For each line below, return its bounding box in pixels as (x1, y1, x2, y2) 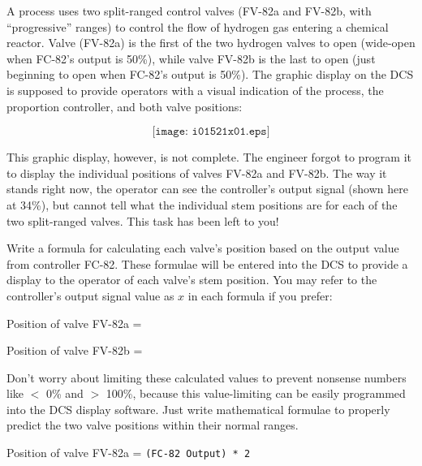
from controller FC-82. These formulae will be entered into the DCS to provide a (6, 255, 408, 272)
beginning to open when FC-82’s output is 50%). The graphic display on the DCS (6, 66, 414, 83)
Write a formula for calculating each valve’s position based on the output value (6, 239, 399, 257)
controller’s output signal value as (6, 287, 174, 304)
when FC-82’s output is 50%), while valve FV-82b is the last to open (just (6, 50, 376, 67)
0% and (45, 385, 84, 402)
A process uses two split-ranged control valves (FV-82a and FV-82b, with (6, 2, 372, 19)
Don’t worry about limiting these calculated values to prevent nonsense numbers (6, 369, 407, 386)
